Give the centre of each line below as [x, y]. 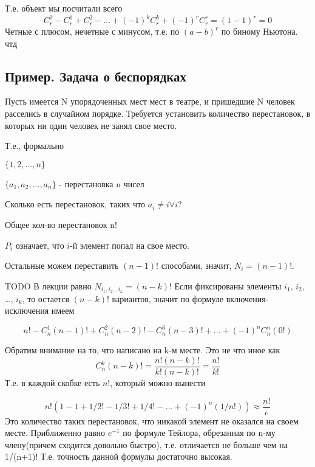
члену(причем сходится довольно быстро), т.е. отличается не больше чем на [146, 444]
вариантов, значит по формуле [168, 298]
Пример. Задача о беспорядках [96, 76]
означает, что [40, 245]
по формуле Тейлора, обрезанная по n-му [199, 433]
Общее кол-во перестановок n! [61, 225]
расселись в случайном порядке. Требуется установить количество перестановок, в [158, 113]
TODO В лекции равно [48, 285]
